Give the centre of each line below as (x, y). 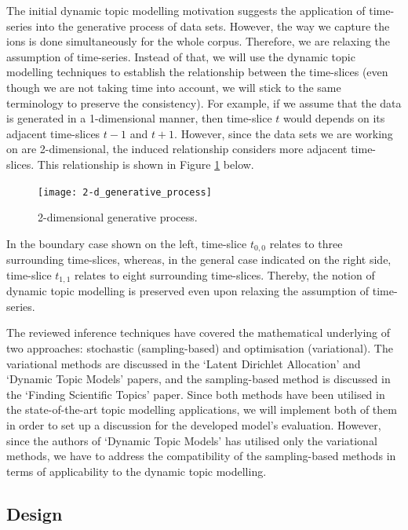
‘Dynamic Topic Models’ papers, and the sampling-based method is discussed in (199, 379)
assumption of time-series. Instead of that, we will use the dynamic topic (181, 56)
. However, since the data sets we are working (284, 133)
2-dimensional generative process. (118, 217)
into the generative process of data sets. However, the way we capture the (213, 26)
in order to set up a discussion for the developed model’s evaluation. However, (194, 425)
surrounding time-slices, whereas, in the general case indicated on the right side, (199, 260)
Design (35, 513)
